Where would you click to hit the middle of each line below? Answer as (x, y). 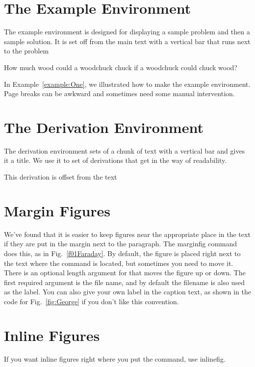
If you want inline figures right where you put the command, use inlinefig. (115, 358)
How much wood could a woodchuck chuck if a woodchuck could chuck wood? (121, 67)
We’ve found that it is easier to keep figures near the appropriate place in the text (127, 234)
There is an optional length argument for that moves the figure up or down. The (125, 273)
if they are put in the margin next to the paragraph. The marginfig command (121, 244)
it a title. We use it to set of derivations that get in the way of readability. (115, 160)
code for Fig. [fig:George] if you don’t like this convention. (91, 301)
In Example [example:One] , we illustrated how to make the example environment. (127, 84)
